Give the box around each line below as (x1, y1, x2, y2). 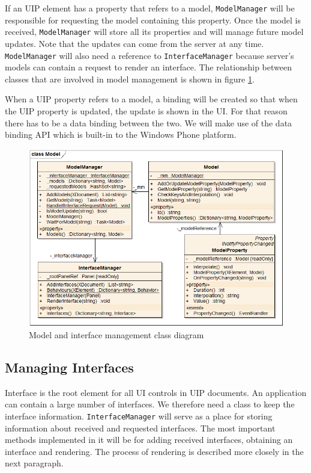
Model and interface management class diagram (29, 328, 204, 341)
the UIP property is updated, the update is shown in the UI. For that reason (5, 104, 288, 117)
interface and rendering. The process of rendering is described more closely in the (5, 445, 304, 457)
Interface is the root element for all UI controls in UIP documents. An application (5, 386, 307, 398)
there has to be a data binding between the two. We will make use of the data (5, 116, 292, 129)
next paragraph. (5, 457, 64, 469)
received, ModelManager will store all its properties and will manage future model (5, 25, 304, 38)
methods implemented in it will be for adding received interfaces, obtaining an (5, 433, 293, 446)
